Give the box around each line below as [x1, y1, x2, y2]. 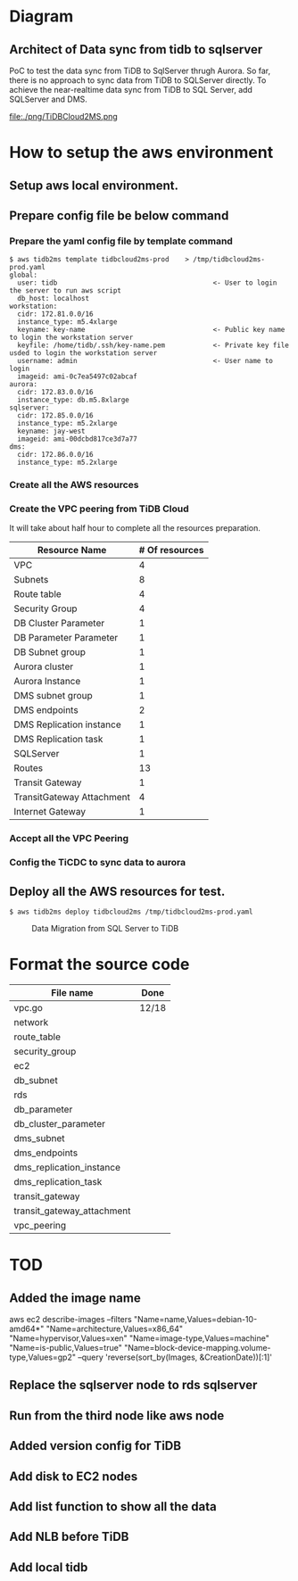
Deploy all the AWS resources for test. [9, 883, 226, 898]
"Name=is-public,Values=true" [9, 1343, 122, 1353]
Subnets [13, 574, 49, 586]
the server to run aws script [9, 286, 122, 295]
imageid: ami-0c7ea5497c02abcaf [17, 372, 138, 381]
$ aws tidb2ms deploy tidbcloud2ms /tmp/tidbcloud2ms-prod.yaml [9, 907, 253, 916]
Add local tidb [9, 1560, 88, 1575]
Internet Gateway [13, 806, 87, 818]
